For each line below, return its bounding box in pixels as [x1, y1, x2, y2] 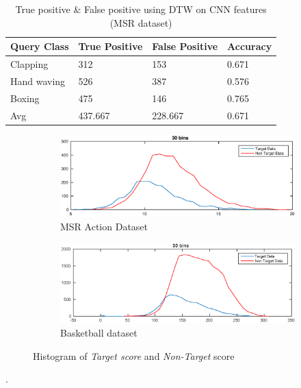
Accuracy [227, 39, 272, 53]
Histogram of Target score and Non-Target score [33, 348, 235, 363]
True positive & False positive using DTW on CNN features [15, 2, 267, 16]
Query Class [10, 39, 69, 53]
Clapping [10, 57, 49, 71]
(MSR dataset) [109, 15, 172, 29]
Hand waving [10, 73, 66, 88]
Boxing [10, 90, 40, 105]
